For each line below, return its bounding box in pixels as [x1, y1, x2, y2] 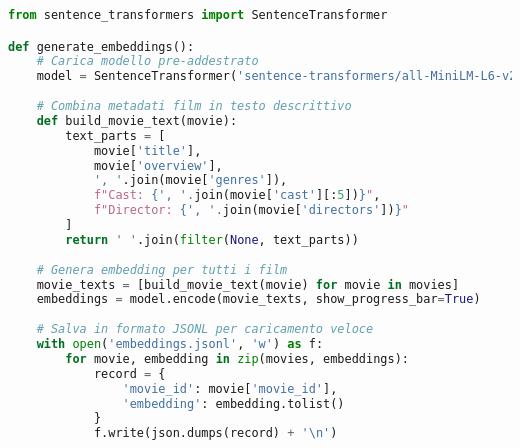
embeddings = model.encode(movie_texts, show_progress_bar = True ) [36, 292, 481, 307]
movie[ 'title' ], [93, 143, 202, 158]
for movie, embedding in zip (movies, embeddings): [65, 351, 409, 366]
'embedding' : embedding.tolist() [122, 396, 345, 411]
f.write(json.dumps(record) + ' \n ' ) [93, 426, 338, 441]
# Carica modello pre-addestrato [36, 54, 259, 69]
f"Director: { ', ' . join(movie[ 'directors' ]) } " [93, 203, 409, 218]
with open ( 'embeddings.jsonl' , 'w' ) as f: [36, 337, 324, 352]
